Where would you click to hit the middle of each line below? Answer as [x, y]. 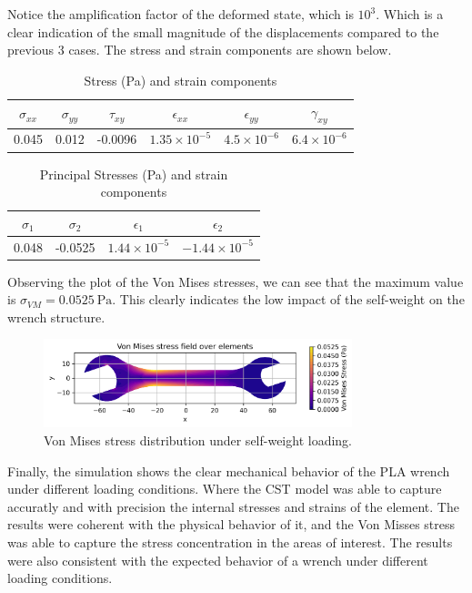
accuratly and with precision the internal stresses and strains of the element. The [233, 506]
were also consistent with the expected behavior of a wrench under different [218, 560]
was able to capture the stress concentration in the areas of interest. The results [230, 542]
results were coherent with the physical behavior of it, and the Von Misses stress [231, 524]
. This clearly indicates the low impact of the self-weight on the [288, 299]
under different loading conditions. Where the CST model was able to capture [225, 489]
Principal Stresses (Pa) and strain [134, 174]
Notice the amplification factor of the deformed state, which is [181, 14]
